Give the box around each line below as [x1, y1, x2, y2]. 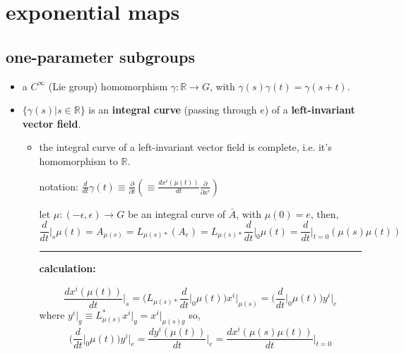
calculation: [39, 261, 96, 276]
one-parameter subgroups [6, 45, 195, 67]
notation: [39, 178, 78, 193]
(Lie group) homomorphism [48, 78, 168, 93]
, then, [310, 206, 339, 221]
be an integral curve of [127, 206, 226, 221]
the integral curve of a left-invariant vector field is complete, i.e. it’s [39, 140, 332, 154]
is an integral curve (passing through [88, 102, 257, 117]
